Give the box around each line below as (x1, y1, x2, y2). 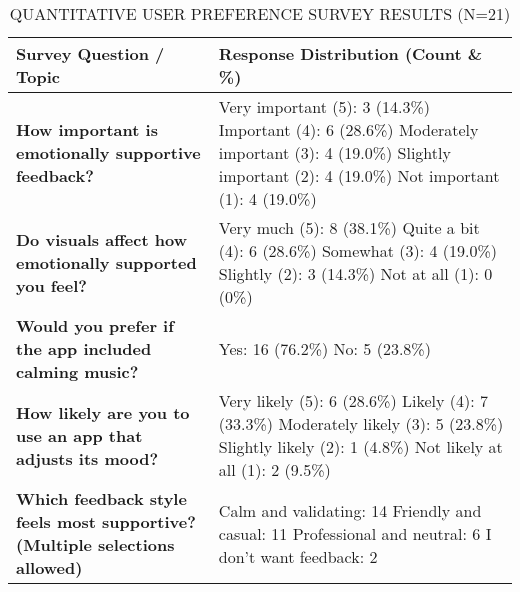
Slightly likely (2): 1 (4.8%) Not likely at (218, 435, 503, 458)
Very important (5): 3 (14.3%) (218, 95, 431, 118)
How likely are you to (16, 400, 190, 424)
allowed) (16, 556, 83, 579)
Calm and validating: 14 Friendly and (218, 498, 482, 522)
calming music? (16, 360, 139, 383)
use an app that (16, 423, 143, 447)
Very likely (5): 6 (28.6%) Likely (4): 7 (218, 389, 488, 412)
